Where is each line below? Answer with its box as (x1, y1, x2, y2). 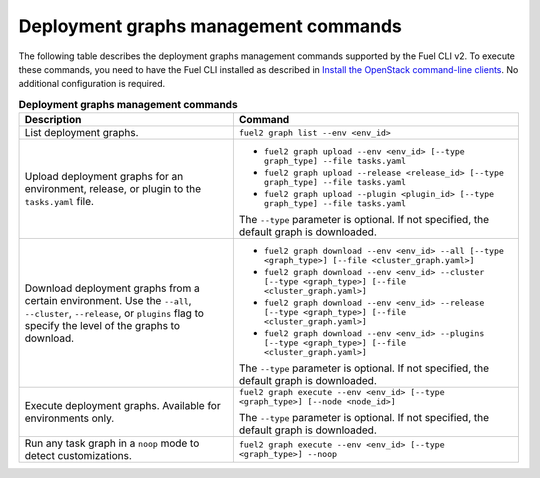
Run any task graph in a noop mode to (24, 436, 200, 450)
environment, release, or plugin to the (24, 182, 202, 196)
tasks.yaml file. (24, 195, 95, 209)
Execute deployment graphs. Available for (24, 399, 221, 413)
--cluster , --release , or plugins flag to (24, 306, 205, 320)
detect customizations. (24, 449, 132, 463)
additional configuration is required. (18, 78, 165, 90)
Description (24, 113, 82, 127)
